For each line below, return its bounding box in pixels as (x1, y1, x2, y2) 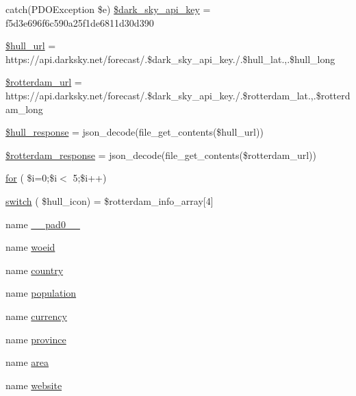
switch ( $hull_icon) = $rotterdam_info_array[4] (5, 193, 214, 208)
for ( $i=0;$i (5, 171, 58, 185)
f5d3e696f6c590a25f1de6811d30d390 (5, 15, 154, 29)
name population (5, 286, 77, 300)
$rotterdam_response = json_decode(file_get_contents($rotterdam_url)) (5, 147, 317, 162)
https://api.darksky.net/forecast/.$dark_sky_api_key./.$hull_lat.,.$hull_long (5, 51, 335, 66)
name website (5, 378, 62, 392)
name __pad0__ (5, 216, 80, 231)
